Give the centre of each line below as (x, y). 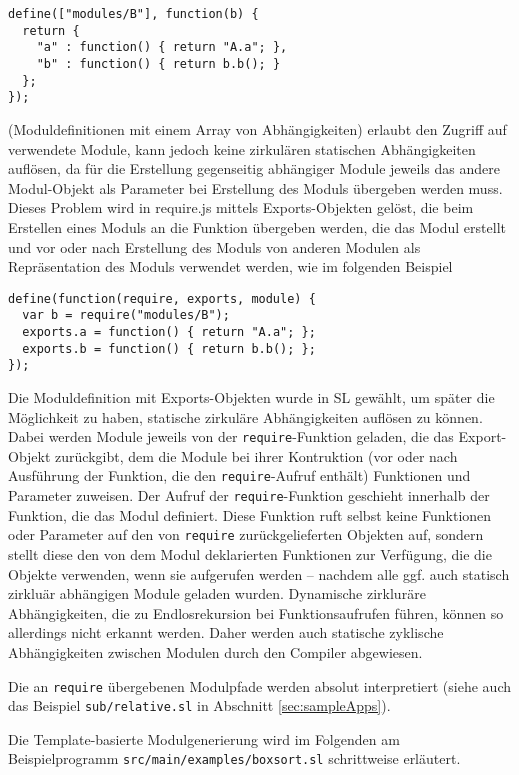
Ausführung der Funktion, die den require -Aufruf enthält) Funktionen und (239, 475)
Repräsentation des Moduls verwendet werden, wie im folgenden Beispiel (230, 266)
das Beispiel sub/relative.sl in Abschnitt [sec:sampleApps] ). (199, 705)
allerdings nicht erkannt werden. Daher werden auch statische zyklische (226, 632)
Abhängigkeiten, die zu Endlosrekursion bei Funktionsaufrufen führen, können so (256, 612)
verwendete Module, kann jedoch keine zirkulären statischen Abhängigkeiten (242, 148)
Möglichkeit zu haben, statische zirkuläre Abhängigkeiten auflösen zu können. (245, 416)
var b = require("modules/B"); (126, 315)
